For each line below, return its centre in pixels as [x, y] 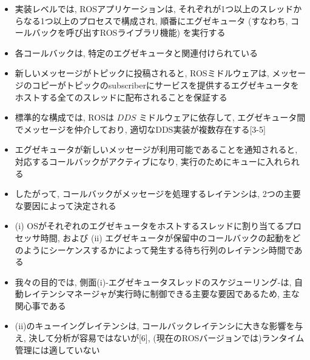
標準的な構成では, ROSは [64, 117]
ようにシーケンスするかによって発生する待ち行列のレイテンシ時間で [159, 249]
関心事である [40, 305]
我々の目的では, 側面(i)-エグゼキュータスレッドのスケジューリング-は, [153, 282]
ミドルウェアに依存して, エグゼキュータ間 [222, 117]
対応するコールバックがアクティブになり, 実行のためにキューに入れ [149, 161]
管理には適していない [57, 349]
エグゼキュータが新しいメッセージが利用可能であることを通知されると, [156, 149]
